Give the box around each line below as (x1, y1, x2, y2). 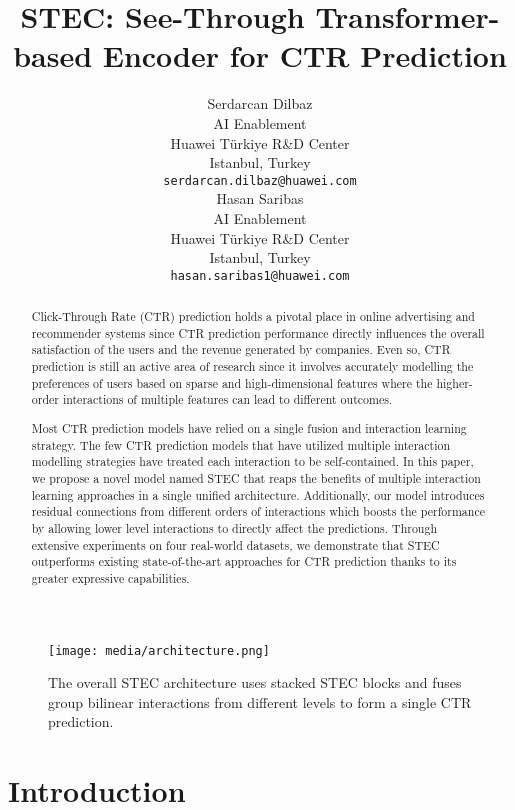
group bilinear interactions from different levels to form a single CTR (48, 691, 472, 712)
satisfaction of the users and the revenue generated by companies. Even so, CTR (31, 341, 451, 358)
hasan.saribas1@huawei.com (170, 268, 350, 283)
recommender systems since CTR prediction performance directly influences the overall (31, 324, 485, 341)
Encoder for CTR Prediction (102, 35, 507, 76)
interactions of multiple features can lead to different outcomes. (62, 391, 393, 408)
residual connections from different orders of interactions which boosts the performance (31, 503, 485, 520)
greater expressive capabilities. (31, 569, 190, 586)
